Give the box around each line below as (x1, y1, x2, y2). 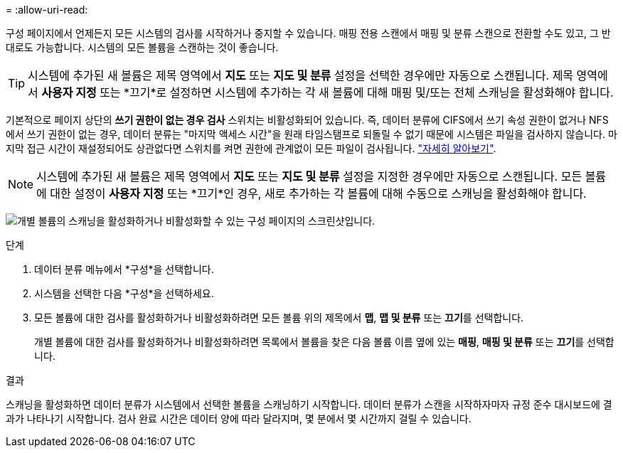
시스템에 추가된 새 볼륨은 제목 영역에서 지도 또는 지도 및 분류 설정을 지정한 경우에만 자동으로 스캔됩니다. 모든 (36, 169, 582, 183)
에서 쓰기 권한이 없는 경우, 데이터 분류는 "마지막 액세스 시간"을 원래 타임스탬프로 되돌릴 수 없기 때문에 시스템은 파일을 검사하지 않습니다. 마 (6, 128, 617, 140)
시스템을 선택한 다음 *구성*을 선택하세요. (34, 287, 214, 299)
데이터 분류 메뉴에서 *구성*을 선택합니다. (34, 263, 214, 275)
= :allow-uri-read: (6, 4, 88, 16)
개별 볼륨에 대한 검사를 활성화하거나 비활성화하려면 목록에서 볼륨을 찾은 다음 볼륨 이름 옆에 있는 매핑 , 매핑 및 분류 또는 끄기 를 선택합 (34, 336, 614, 348)
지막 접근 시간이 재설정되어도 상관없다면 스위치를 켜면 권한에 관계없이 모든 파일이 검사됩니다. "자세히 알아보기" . (6, 142, 496, 154)
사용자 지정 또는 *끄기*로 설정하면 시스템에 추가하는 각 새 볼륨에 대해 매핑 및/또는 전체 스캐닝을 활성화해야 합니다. (41, 85, 614, 100)
